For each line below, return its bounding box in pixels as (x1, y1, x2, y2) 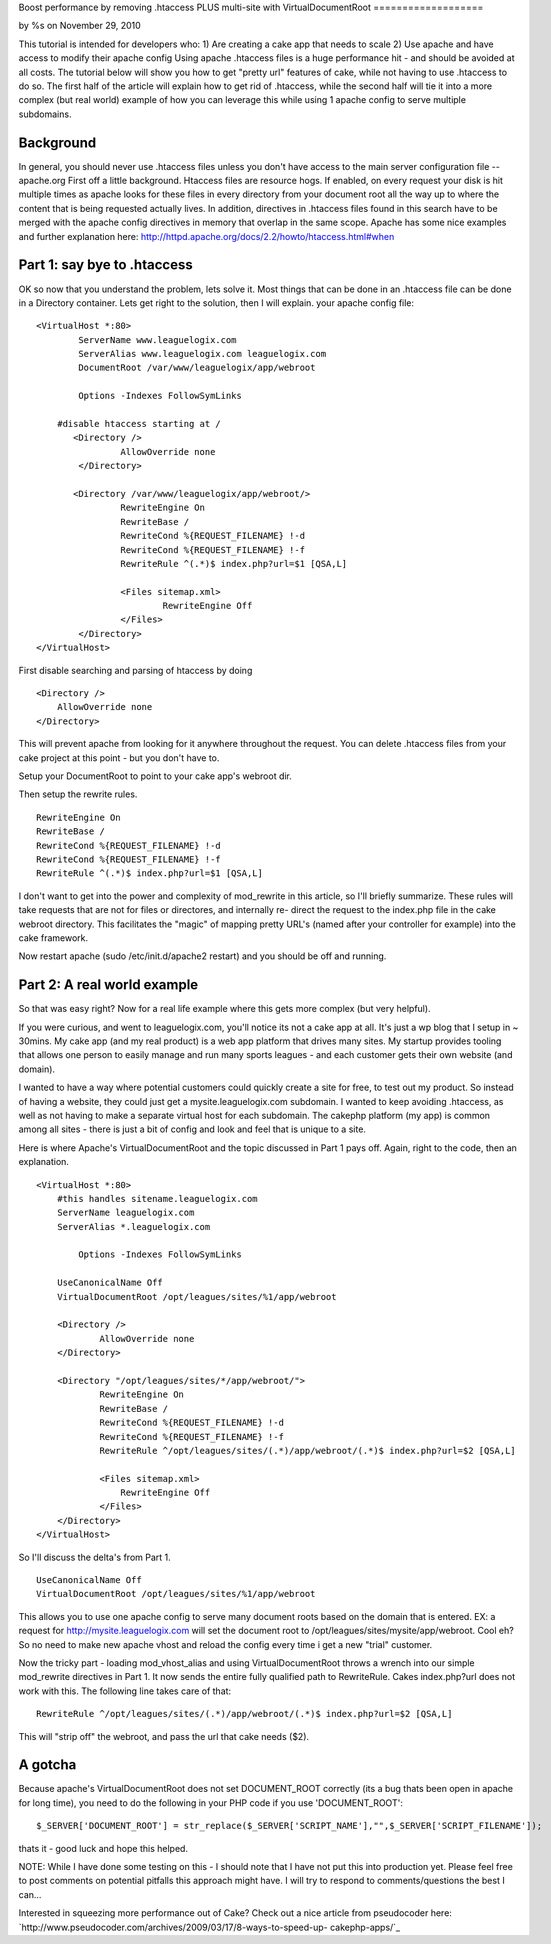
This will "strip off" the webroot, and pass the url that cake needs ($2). (18, 1730, 310, 1742)
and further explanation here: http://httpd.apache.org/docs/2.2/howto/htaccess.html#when (18, 230, 395, 242)
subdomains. (18, 108, 72, 120)
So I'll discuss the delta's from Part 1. (18, 1551, 172, 1563)
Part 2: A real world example (18, 976, 199, 994)
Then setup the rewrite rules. (18, 788, 138, 800)
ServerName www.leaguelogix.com (78, 334, 237, 345)
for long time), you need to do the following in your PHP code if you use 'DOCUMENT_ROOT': (18, 1796, 404, 1809)
